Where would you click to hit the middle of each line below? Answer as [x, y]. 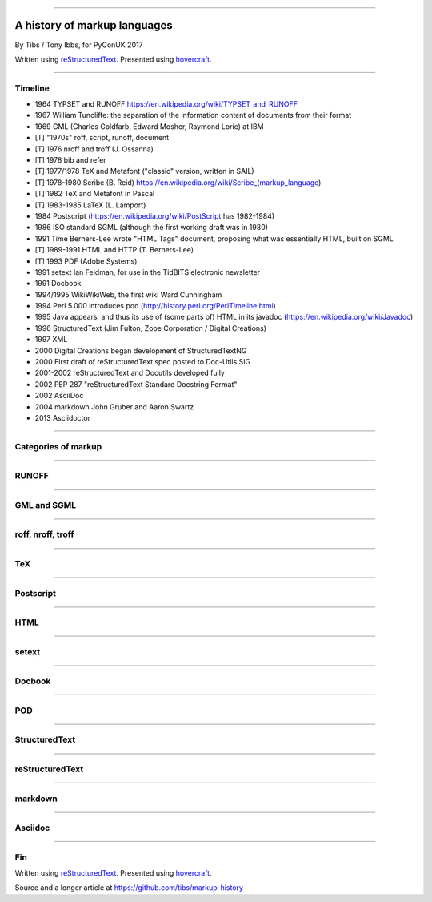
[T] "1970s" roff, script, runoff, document [102, 138]
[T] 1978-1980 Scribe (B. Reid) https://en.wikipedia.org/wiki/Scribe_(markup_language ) [178, 182]
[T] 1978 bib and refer [71, 160]
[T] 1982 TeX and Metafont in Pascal [95, 194]
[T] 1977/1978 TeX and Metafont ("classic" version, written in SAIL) [145, 171]
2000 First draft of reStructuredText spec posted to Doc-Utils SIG [143, 362]
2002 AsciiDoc [59, 396]
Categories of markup [58, 446]
